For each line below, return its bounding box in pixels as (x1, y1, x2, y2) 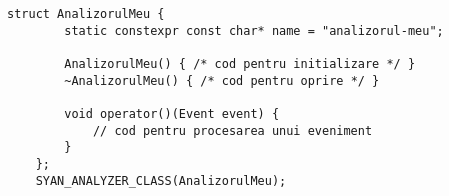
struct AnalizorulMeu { (7, 7, 165, 21)
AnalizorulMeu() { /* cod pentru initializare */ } (64, 56, 416, 71)
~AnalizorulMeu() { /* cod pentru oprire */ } (64, 73, 380, 88)
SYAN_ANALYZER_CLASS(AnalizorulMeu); (35, 173, 287, 188)
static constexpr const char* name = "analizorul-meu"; (64, 23, 444, 38)
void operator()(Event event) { (64, 106, 280, 121)
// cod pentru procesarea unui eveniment (92, 123, 373, 138)
